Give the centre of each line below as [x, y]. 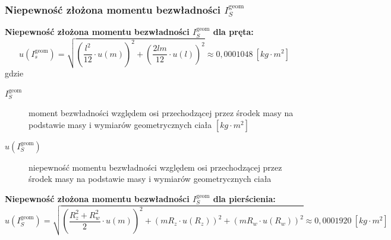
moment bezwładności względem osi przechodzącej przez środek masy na [161, 113]
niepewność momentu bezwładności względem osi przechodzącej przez [155, 167]
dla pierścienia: [244, 199]
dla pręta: [233, 32]
